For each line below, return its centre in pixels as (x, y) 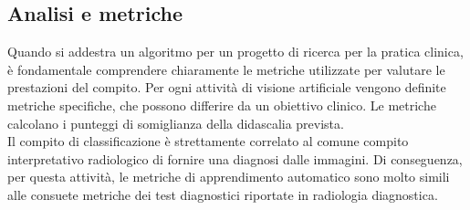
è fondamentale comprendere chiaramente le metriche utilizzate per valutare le (226, 69)
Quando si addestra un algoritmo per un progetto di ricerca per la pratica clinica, (235, 52)
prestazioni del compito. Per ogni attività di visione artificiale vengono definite (227, 87)
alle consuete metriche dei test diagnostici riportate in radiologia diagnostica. (223, 194)
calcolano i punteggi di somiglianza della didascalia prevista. (176, 123)
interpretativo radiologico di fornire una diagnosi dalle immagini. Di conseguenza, (235, 158)
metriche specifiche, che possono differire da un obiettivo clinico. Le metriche (222, 105)
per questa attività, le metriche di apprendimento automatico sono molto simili (229, 177)
